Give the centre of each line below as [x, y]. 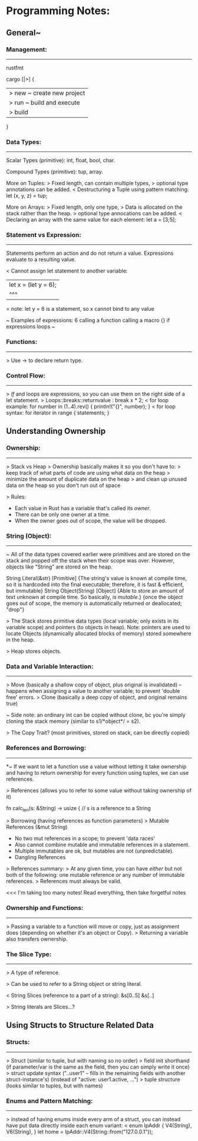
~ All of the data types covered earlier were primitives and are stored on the [98, 554]
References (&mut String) [37, 827]
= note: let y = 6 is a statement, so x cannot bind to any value [80, 309]
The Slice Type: [29, 954]
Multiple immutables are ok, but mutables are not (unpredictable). [94, 851]
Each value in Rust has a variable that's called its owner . [83, 508]
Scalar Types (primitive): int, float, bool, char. [61, 160]
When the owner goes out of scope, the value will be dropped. [90, 521]
